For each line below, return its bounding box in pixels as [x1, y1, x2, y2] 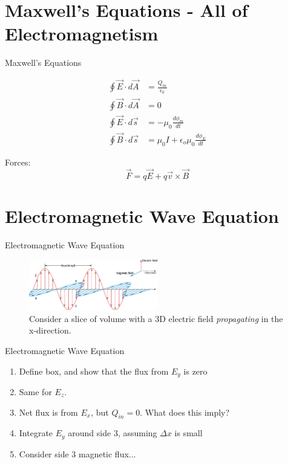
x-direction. [29, 324, 71, 337]
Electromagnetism [5, 21, 159, 46]
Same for [19, 385, 52, 398]
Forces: [5, 155, 31, 168]
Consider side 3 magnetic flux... [19, 447, 136, 460]
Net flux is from [19, 405, 78, 418]
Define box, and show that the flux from [19, 364, 169, 377]
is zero [183, 364, 208, 377]
